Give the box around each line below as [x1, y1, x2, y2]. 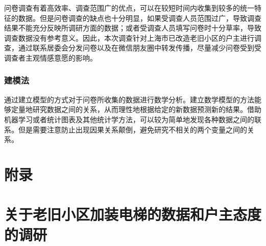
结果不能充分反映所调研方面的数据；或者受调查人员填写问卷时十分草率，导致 [4, 22, 261, 33]
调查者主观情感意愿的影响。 [4, 52, 97, 63]
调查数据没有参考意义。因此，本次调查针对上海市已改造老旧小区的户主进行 [4, 32, 254, 43]
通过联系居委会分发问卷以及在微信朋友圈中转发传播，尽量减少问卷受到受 [18, 42, 261, 53]
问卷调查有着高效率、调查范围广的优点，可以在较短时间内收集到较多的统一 [4, 3, 254, 13]
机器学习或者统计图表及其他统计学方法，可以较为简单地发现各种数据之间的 [4, 114, 254, 124]
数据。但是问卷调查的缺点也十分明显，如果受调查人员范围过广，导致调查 [18, 12, 261, 23]
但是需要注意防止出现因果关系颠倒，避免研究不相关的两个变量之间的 [18, 124, 247, 134]
